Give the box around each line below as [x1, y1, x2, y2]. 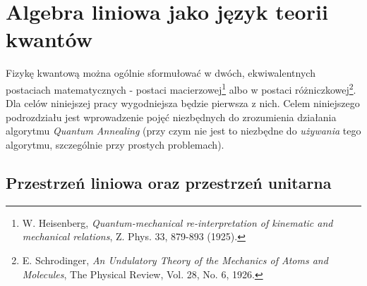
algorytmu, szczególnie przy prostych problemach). [6, 137, 224, 151]
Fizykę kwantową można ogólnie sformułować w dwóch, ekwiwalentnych [6, 66, 315, 80]
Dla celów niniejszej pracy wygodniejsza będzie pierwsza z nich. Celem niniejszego [6, 96, 360, 111]
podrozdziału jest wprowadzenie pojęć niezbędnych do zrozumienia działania [6, 109, 337, 124]
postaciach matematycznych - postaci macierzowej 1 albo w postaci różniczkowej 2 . [6, 80, 356, 97]
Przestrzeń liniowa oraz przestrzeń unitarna [6, 171, 332, 193]
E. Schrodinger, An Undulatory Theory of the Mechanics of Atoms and [22, 252, 328, 267]
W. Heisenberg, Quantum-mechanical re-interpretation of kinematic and [22, 215, 333, 230]
